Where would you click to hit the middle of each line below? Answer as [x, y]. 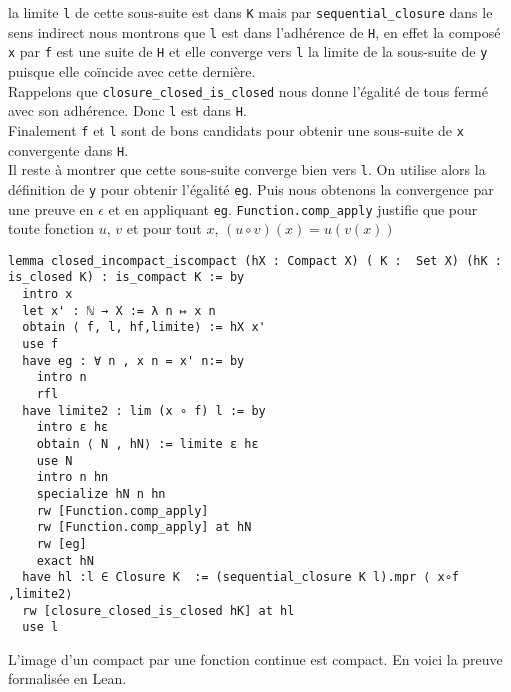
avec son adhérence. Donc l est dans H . [127, 110]
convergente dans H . [68, 149]
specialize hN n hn [101, 493]
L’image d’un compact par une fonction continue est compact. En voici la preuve [255, 658]
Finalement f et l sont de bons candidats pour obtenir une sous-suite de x [236, 129]
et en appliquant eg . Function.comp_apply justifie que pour [293, 208]
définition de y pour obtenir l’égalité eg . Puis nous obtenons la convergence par [251, 188]
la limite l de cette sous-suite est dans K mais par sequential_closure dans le [250, 12]
